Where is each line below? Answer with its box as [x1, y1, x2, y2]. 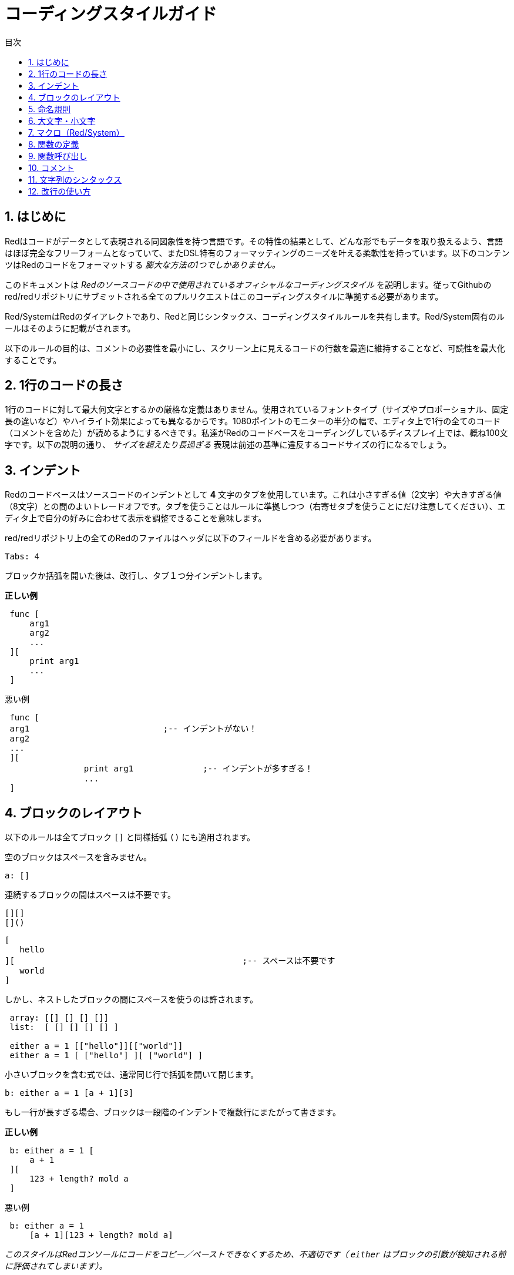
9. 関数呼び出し [28, 150, 88, 161]
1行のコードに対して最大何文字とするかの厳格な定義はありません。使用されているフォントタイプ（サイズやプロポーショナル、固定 [5, 404, 509, 415]
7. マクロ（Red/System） [28, 127, 125, 137]
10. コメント [28, 162, 75, 173]
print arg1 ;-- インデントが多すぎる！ [83, 764, 313, 774]
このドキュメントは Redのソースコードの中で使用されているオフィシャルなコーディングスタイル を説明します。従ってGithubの [5, 279, 492, 290]
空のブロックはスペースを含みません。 [5, 852, 152, 863]
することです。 [5, 354, 62, 365]
